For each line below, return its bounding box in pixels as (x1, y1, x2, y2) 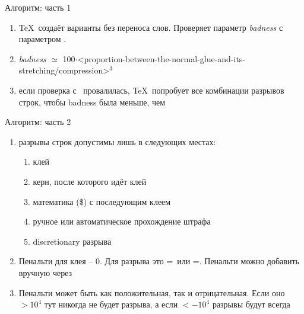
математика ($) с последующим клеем (33, 195, 171, 207)
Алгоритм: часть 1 (5, 1, 71, 13)
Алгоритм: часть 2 (5, 116, 71, 128)
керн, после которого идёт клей (33, 175, 147, 187)
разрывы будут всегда (212, 298, 290, 310)
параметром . (18, 33, 66, 45)
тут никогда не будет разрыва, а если (44, 298, 178, 310)
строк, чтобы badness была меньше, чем (18, 95, 166, 108)
